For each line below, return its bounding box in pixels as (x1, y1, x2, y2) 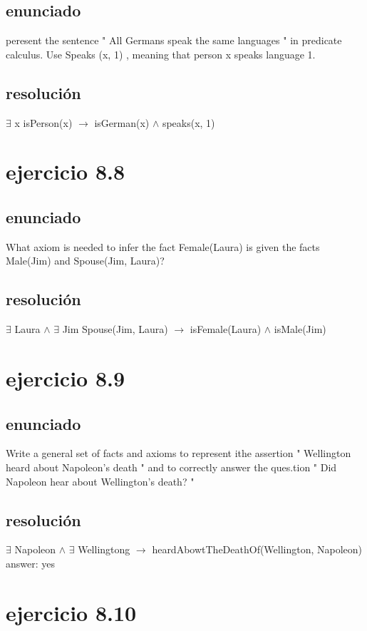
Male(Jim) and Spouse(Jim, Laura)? (6, 253, 165, 268)
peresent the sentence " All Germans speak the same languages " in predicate (6, 33, 342, 48)
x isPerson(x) (14, 115, 73, 130)
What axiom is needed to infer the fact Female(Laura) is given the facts (6, 239, 320, 254)
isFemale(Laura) (190, 322, 262, 337)
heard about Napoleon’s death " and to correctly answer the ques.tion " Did (6, 459, 337, 474)
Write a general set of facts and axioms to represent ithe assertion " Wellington (6, 446, 351, 461)
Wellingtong (78, 542, 130, 557)
